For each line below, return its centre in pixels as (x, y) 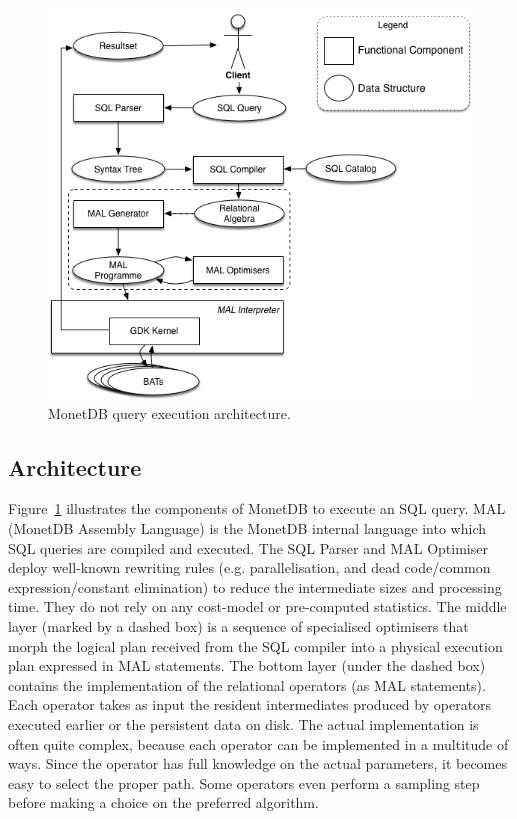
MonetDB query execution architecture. (169, 412)
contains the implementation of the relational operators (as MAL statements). (247, 684)
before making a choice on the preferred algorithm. (163, 802)
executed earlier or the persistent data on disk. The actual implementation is (243, 724)
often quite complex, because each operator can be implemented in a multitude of (258, 743)
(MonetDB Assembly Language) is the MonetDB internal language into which (247, 528)
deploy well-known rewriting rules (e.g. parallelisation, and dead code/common (249, 567)
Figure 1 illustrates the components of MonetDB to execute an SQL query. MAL (257, 508)
